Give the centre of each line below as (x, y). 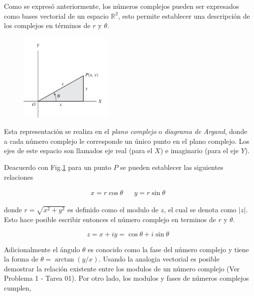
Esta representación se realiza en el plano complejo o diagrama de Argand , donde (126, 131)
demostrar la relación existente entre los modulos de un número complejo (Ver (122, 268)
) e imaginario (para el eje (199, 150)
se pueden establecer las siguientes (172, 167)
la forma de (21, 259)
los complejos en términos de (47, 25)
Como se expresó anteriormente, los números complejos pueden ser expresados (122, 6)
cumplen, (18, 287)
